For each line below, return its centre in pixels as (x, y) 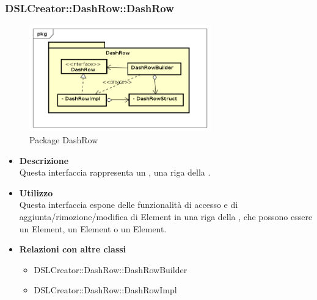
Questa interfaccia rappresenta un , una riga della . (115, 172)
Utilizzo (36, 192)
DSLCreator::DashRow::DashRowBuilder (111, 269)
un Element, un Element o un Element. (93, 228)
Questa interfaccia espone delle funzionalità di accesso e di (129, 205)
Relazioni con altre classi (73, 249)
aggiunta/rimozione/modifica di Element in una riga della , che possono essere (166, 216)
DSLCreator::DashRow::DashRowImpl (105, 290)
